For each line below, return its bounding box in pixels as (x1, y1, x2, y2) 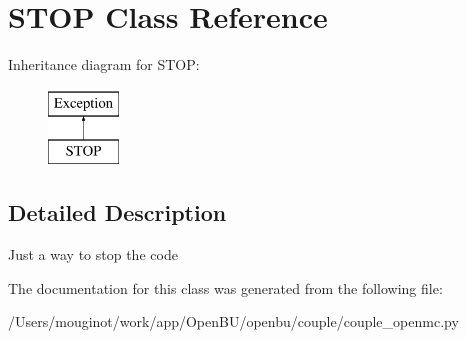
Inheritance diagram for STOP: (8, 54, 200, 75)
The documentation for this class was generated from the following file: (8, 277, 443, 298)
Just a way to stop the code (8, 244, 178, 265)
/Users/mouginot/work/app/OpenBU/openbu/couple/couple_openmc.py (8, 311, 459, 332)
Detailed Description (8, 197, 227, 228)
